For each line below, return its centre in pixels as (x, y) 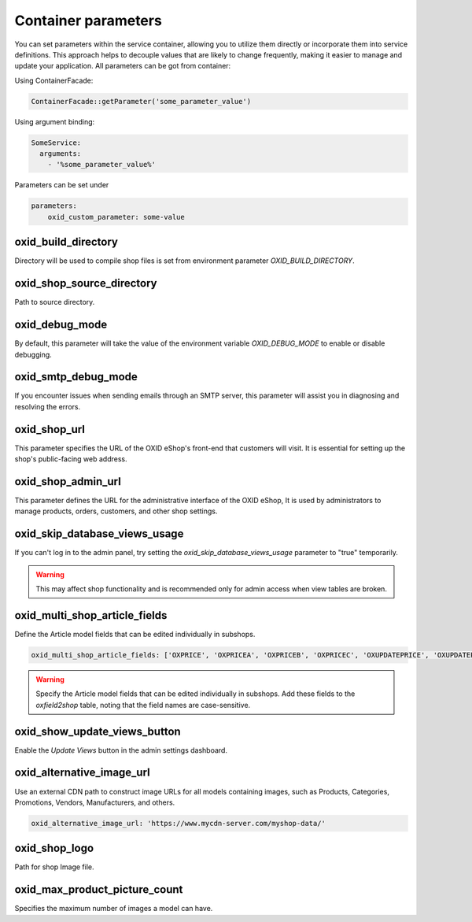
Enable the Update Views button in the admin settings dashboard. (121, 750)
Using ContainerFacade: (54, 80)
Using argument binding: (55, 121)
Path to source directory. (55, 302)
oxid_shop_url (50, 429)
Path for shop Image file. (54, 867)
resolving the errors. (48, 406)
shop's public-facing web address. (71, 459)
